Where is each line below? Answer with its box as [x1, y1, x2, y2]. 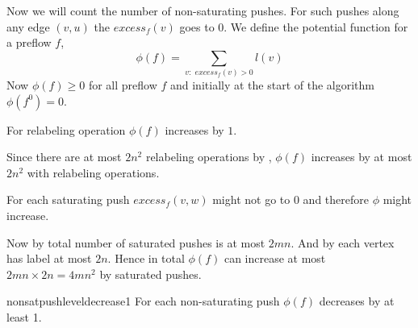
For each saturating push [6, 191, 130, 208]
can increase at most [224, 250, 326, 267]
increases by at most [311, 148, 412, 165]
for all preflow [88, 77, 157, 93]
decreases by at [319, 293, 395, 309]
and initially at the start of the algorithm [169, 77, 374, 93]
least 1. [6, 309, 42, 326]
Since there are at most [6, 148, 122, 165]
